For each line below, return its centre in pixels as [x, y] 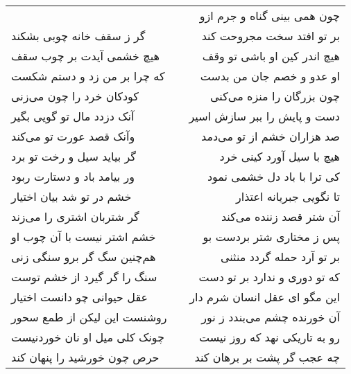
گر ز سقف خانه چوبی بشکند [78, 36]
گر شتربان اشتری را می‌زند [75, 216]
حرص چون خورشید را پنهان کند [85, 357]
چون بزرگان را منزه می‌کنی [275, 96]
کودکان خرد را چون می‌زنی [75, 96]
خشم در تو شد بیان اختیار [71, 196]
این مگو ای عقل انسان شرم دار [265, 297]
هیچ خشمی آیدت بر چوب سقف [85, 56]
